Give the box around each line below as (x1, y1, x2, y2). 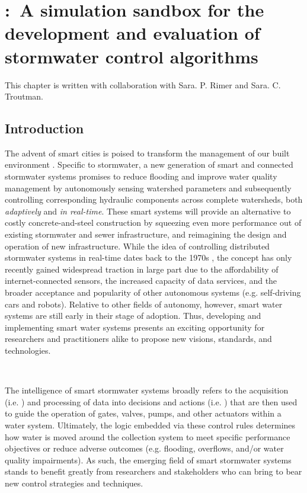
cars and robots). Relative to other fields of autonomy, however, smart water (5, 297, 283, 310)
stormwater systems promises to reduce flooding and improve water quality (5, 170, 277, 183)
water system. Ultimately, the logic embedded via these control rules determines (5, 418, 296, 431)
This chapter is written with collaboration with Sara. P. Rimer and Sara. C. (5, 78, 281, 91)
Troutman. (5, 90, 44, 103)
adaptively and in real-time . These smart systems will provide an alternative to (5, 204, 291, 217)
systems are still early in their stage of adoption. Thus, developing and (5, 309, 261, 322)
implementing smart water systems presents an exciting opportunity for (5, 321, 265, 333)
